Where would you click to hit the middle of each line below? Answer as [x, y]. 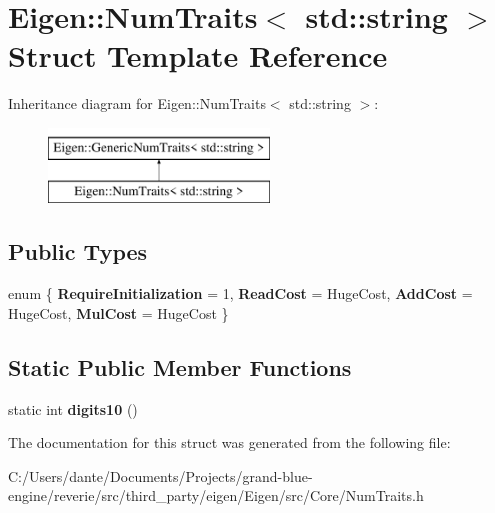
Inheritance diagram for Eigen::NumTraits [137, 103]
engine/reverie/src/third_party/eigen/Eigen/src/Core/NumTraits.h [216, 495]
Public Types [78, 251]
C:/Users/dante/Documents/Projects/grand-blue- [160, 475]
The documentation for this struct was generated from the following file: [229, 442]
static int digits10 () [73, 408]
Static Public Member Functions [180, 366]
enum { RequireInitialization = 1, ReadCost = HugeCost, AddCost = [240, 293]
